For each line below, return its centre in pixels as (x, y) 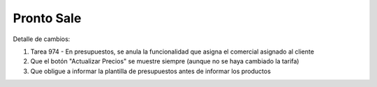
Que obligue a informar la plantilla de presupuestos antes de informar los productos (151, 71)
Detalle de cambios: (42, 39)
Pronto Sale (47, 18)
